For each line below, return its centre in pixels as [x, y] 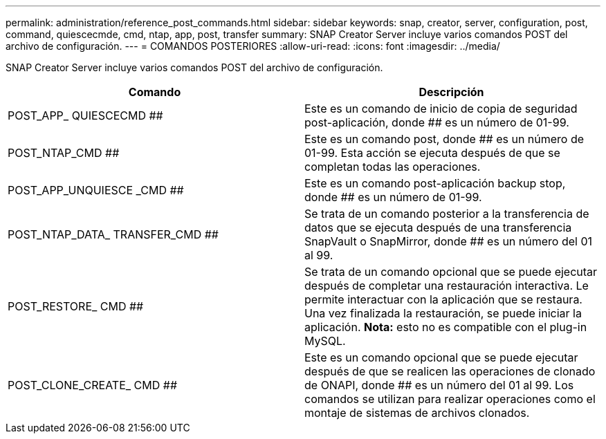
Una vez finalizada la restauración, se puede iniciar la [443, 313]
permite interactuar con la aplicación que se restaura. [443, 299]
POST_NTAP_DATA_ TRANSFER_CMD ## [113, 234]
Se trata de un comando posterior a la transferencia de [447, 214]
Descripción [451, 92]
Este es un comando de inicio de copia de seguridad [441, 109]
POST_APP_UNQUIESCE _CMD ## [96, 190]
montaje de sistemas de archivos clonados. [417, 413]
